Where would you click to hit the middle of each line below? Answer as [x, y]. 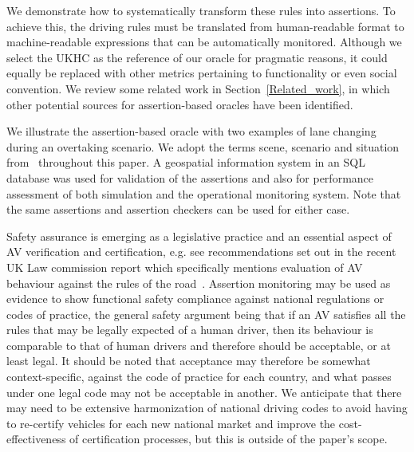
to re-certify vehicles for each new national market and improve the [171, 423]
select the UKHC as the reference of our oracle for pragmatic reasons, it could [197, 57]
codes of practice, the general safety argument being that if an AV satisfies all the [206, 314]
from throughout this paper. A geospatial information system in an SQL [186, 162]
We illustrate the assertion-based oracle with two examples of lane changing [191, 131]
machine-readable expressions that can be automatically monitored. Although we [204, 42]
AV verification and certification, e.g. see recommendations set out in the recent [201, 252]
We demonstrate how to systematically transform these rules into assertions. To [201, 10]
